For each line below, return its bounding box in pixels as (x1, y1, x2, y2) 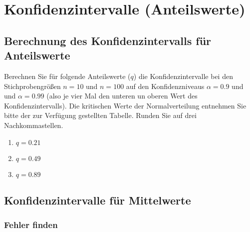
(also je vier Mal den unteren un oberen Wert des (46, 90, 198, 101)
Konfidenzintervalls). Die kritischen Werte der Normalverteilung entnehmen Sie (4, 100, 247, 110)
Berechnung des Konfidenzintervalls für (4, 32, 212, 48)
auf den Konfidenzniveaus (126, 80, 205, 91)
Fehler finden (4, 218, 58, 231)
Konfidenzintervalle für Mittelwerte (4, 192, 191, 207)
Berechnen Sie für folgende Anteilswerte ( (4, 70, 131, 81)
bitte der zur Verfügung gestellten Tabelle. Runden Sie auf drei (4, 110, 197, 120)
